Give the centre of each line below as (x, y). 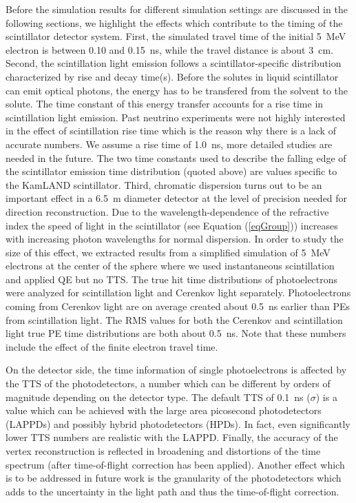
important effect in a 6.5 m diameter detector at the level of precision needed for (177, 198)
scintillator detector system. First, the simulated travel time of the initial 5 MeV (176, 36)
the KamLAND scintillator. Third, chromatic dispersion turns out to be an (164, 184)
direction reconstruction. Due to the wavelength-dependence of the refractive (167, 211)
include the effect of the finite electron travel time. (112, 346)
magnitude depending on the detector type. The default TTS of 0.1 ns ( (158, 397)
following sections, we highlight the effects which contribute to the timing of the (174, 22)
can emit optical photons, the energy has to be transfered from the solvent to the (177, 90)
